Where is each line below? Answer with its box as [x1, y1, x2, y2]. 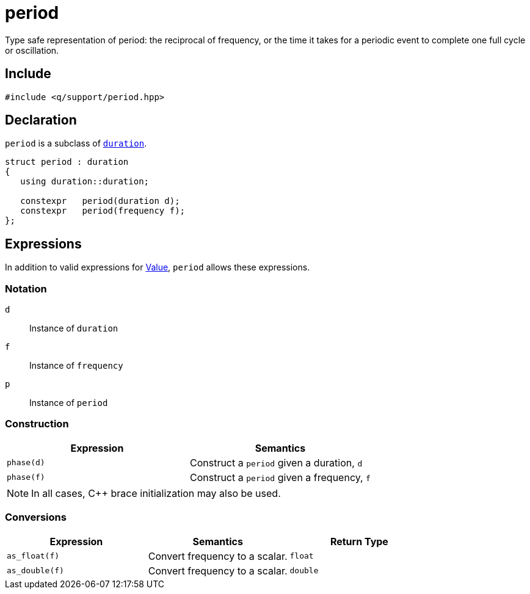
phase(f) [7, 473, 45, 482]
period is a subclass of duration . [5, 138, 147, 149]
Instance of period [29, 397, 108, 408]
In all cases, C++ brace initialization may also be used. [31, 487, 281, 499]
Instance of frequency [29, 360, 123, 371]
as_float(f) [7, 551, 60, 561]
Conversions [5, 511, 67, 524]
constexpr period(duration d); [20, 196, 180, 206]
